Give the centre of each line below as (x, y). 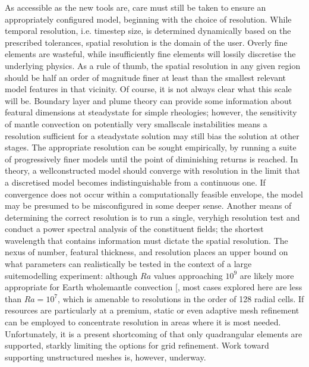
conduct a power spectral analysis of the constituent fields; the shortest (134, 229)
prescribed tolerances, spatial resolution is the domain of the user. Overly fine (146, 42)
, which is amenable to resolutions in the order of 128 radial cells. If (181, 298)
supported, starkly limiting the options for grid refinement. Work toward (137, 345)
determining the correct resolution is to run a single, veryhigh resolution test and (152, 217)
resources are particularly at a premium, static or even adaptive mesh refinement (152, 310)
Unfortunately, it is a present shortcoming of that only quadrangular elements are (154, 333)
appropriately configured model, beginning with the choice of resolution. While (148, 19)
